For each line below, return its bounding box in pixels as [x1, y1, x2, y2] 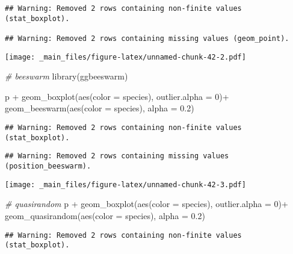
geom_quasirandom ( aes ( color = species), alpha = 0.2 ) [5, 209, 205, 221]
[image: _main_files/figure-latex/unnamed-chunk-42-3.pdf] [5, 180, 246, 189]
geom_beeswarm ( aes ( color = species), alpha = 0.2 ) [5, 102, 194, 114]
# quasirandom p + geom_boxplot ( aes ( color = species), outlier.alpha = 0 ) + [5, 197, 288, 210]
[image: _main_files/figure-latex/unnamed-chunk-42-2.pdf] [5, 52, 246, 61]
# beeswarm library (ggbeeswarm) [5, 70, 128, 82]
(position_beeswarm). [5, 162, 91, 171]
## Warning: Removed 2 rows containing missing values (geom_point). [5, 34, 289, 43]
